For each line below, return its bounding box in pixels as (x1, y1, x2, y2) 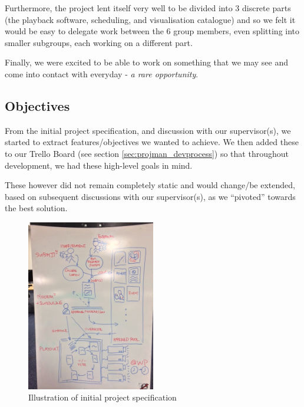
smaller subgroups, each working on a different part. (5, 36, 193, 48)
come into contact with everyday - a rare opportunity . (5, 67, 199, 80)
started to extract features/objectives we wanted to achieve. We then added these (5, 136, 299, 148)
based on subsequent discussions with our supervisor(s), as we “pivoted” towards (5, 190, 296, 202)
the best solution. (5, 202, 68, 214)
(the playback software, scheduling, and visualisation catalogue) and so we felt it (5, 13, 296, 25)
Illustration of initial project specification (28, 391, 177, 403)
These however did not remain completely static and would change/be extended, (5, 179, 295, 191)
